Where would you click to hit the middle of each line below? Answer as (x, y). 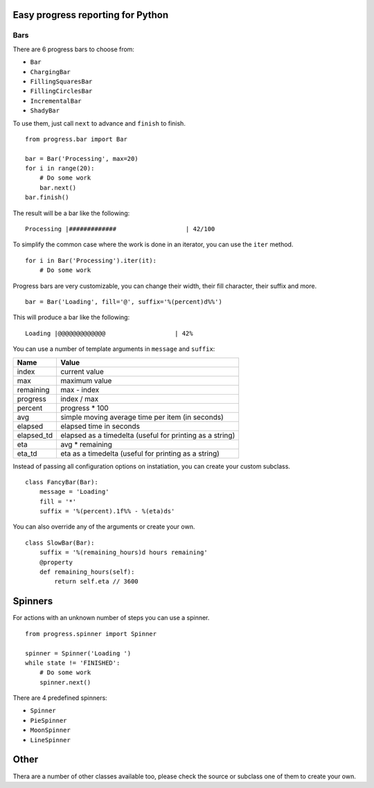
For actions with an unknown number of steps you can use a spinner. (111, 618)
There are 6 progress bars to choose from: (74, 49)
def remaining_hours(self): (87, 572)
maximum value (86, 380)
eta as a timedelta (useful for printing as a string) (140, 453)
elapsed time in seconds (100, 426)
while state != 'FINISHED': (73, 663)
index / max (79, 399)
